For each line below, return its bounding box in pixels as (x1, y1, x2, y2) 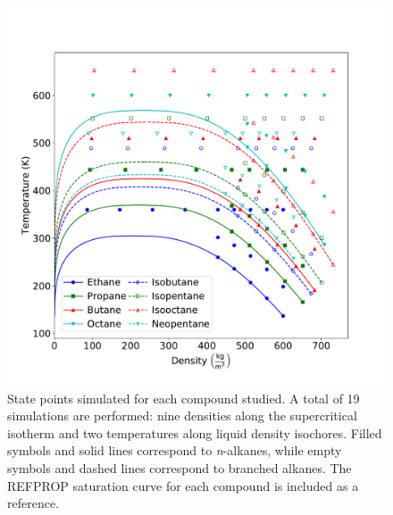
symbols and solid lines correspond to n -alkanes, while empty (7, 441, 342, 460)
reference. (7, 494, 60, 512)
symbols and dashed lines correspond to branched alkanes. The (7, 458, 352, 477)
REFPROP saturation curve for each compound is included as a (7, 476, 359, 494)
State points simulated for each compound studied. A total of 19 (7, 388, 360, 407)
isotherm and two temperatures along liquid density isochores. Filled (7, 423, 382, 442)
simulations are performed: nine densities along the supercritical (7, 406, 357, 425)
